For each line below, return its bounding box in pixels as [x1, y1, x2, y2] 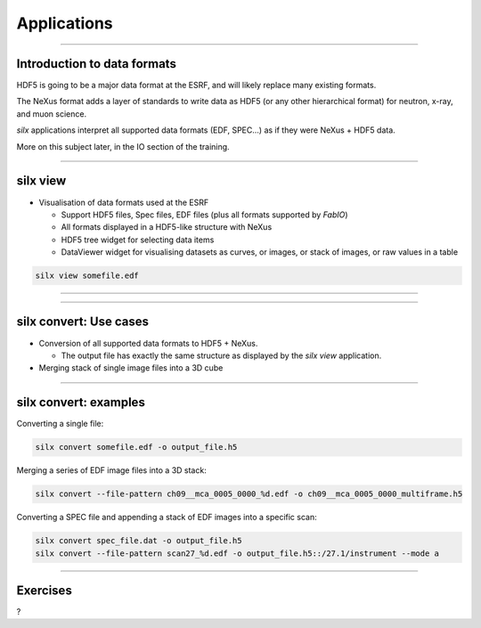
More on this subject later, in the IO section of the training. [16, 141, 231, 151]
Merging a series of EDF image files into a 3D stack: [16, 465, 207, 476]
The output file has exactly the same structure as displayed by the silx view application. [61, 350, 382, 361]
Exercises [16, 583, 73, 598]
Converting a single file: [16, 419, 104, 429]
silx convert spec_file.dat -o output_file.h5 [35, 535, 242, 546]
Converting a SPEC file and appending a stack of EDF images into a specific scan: [16, 512, 317, 523]
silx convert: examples [16, 395, 146, 410]
